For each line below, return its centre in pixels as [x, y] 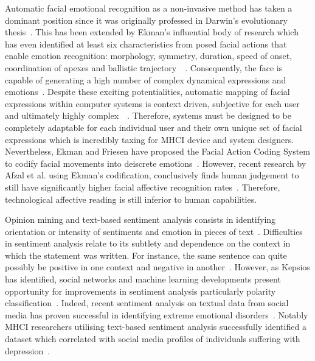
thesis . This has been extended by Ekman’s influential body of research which [152, 32]
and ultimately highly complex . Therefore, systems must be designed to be [148, 115]
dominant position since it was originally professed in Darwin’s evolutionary [146, 20]
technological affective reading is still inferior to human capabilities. [131, 199]
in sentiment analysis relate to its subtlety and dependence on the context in [148, 243]
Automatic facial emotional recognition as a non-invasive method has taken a [149, 8]
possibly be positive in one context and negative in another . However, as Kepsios [157, 267]
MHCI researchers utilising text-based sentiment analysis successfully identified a [156, 327]
